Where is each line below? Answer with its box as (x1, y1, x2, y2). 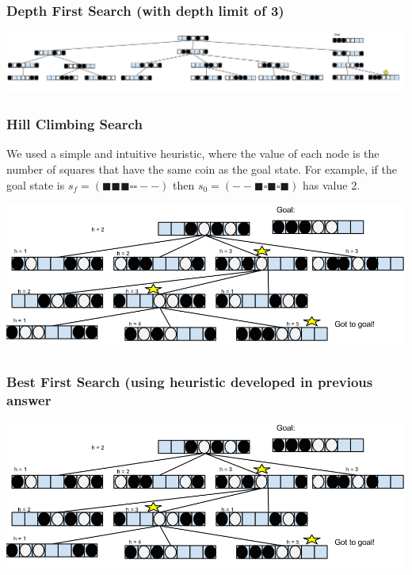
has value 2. (303, 176, 360, 193)
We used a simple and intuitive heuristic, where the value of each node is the (6, 145, 380, 162)
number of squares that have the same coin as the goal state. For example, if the (6, 160, 397, 177)
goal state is (6, 176, 65, 193)
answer (6, 389, 51, 409)
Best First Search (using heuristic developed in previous (6, 371, 373, 391)
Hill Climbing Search (6, 114, 143, 134)
